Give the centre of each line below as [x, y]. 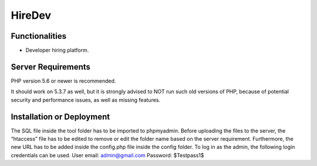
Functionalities [39, 36]
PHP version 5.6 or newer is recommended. [63, 81]
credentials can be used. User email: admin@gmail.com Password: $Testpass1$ [108, 155]
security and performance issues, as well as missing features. [86, 100]
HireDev [31, 15]
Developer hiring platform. [57, 50]
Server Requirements [51, 67]
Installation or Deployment [60, 116]
